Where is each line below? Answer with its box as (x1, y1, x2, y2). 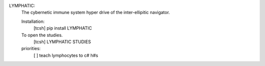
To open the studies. (21, 32, 63, 38)
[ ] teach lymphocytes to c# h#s (33, 52, 98, 58)
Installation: (21, 18, 45, 24)
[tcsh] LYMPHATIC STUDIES (33, 39, 91, 45)
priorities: (21, 46, 41, 51)
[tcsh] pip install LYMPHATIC (33, 25, 92, 31)
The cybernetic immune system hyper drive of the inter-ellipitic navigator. (21, 10, 170, 16)
